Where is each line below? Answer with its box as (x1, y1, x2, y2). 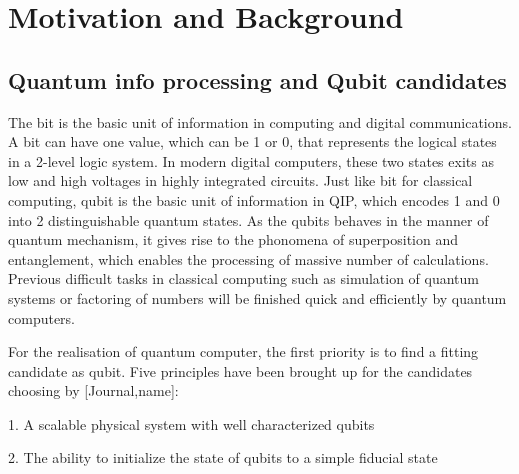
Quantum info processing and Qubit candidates (8, 64, 507, 95)
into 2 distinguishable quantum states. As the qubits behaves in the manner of (8, 209, 489, 230)
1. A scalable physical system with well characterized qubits (8, 413, 375, 434)
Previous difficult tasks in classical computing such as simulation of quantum (8, 268, 480, 289)
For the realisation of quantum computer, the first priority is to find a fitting (8, 341, 479, 362)
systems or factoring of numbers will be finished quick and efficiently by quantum (8, 287, 507, 308)
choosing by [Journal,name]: (8, 380, 179, 401)
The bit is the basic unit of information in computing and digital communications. (8, 111, 512, 132)
